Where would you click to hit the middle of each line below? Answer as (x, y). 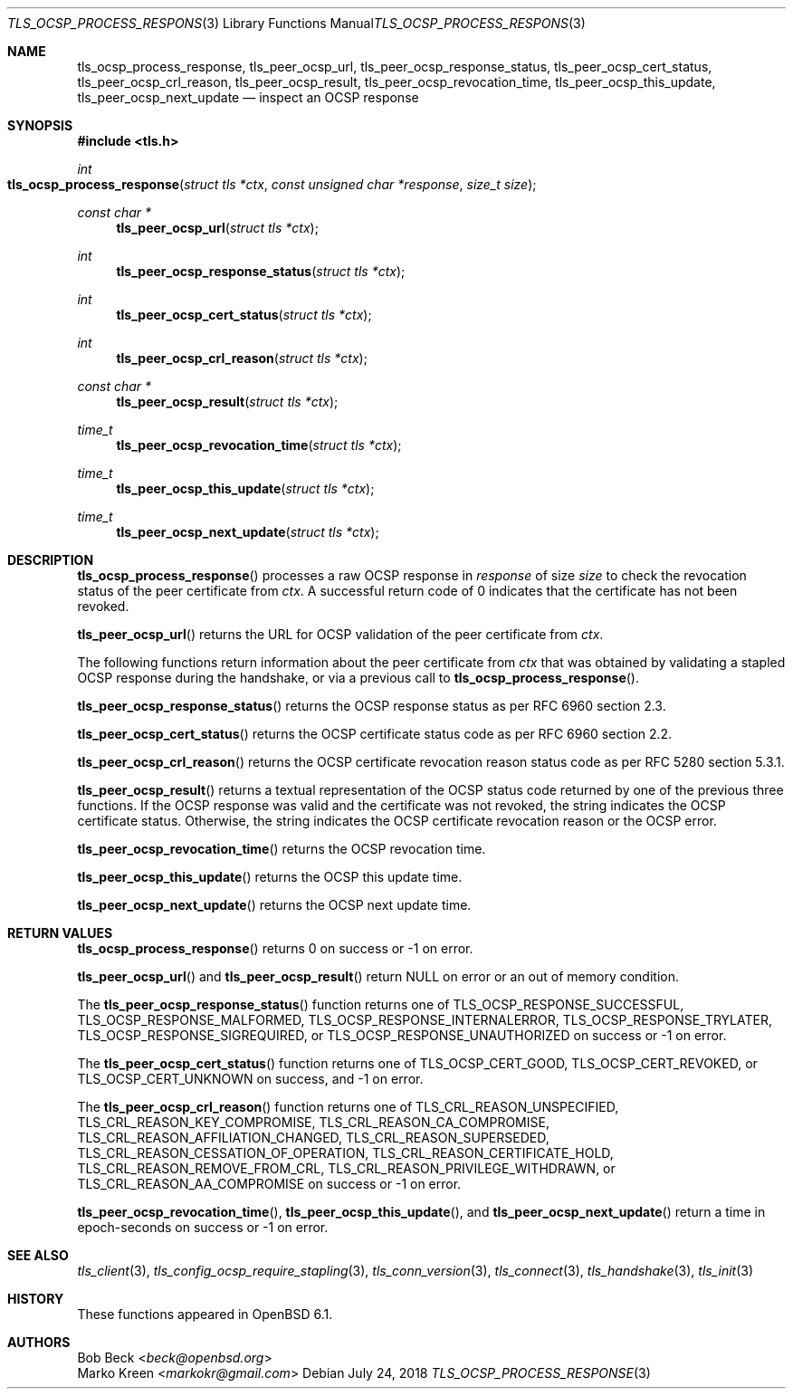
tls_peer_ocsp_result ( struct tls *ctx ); (227, 402)
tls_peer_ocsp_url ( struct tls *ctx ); (217, 228)
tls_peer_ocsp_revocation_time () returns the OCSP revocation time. (282, 849)
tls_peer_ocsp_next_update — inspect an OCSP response (248, 97)
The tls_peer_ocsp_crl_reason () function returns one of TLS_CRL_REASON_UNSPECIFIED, (348, 1107)
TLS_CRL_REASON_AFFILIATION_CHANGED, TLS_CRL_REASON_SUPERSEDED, (313, 1138)
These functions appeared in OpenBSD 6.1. (205, 1314)
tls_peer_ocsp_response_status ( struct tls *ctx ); (261, 271)
